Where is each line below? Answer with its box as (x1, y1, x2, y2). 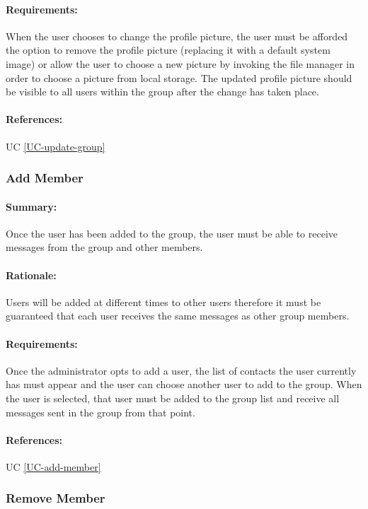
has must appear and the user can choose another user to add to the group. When (6, 377, 362, 392)
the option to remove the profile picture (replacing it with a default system (6, 42, 330, 57)
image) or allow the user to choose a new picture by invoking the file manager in (6, 56, 355, 71)
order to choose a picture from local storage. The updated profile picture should (6, 70, 352, 85)
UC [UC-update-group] (6, 139, 105, 153)
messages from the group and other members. (6, 240, 203, 255)
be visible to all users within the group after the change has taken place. (6, 84, 319, 99)
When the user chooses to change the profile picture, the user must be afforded (6, 28, 348, 43)
